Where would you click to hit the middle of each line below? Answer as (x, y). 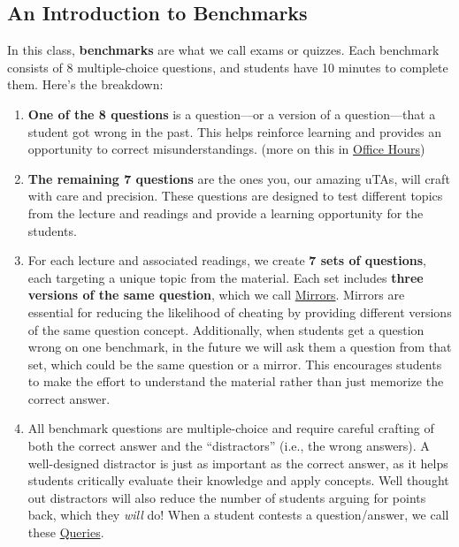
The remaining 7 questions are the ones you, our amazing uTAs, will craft (239, 178)
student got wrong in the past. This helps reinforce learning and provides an (235, 131)
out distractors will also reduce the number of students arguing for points (227, 497)
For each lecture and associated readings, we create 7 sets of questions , (227, 260)
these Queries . (66, 532)
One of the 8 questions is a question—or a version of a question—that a (232, 114)
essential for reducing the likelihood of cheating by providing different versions (240, 311)
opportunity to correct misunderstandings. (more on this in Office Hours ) (226, 149)
